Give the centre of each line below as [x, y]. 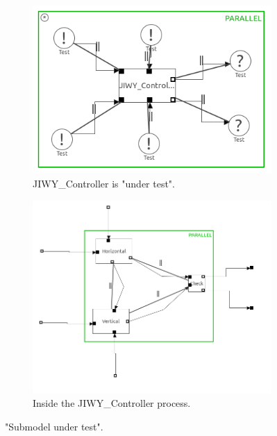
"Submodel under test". [54, 426]
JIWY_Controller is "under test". [104, 183]
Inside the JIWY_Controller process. [112, 403]
